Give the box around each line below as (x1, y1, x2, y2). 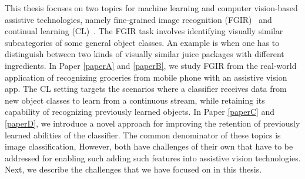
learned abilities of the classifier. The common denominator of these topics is (5, 128, 281, 141)
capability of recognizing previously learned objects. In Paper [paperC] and (5, 105, 275, 118)
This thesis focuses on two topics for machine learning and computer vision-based (5, 2, 298, 14)
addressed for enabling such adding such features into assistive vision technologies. (5, 151, 301, 164)
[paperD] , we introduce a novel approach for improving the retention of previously (5, 117, 300, 129)
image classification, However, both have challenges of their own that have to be (5, 140, 293, 153)
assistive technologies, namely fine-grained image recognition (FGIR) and (5, 13, 272, 25)
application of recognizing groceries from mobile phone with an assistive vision (5, 71, 287, 83)
